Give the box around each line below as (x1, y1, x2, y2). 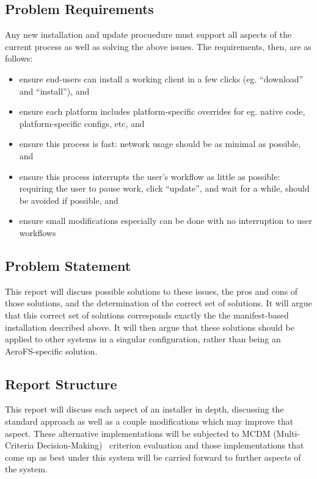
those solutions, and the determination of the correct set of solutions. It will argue (5, 297, 312, 309)
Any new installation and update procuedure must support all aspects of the (5, 28, 292, 41)
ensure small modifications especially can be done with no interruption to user (19, 214, 313, 227)
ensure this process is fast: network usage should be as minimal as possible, (19, 137, 301, 150)
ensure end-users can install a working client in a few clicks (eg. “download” (19, 72, 304, 85)
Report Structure (5, 374, 117, 393)
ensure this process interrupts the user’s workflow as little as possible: (19, 170, 280, 182)
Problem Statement (5, 256, 131, 275)
